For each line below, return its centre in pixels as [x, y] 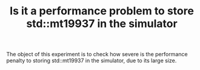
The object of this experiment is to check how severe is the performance [97, 54]
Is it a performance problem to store [102, 11]
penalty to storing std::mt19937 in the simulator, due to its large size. [92, 60]
